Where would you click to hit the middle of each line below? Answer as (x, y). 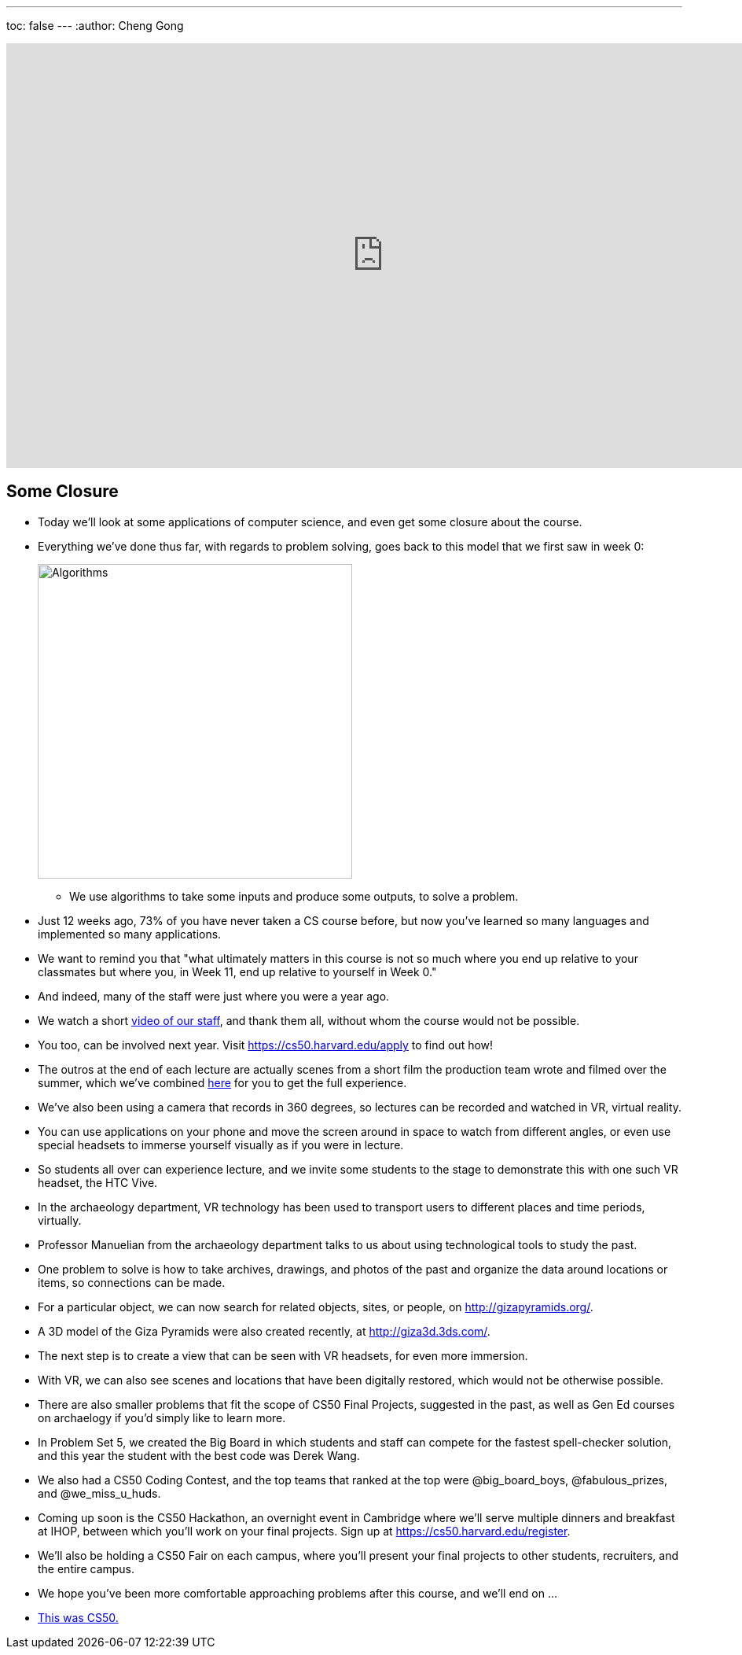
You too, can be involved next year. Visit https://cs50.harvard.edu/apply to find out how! (266, 1045)
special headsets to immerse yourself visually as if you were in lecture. (221, 1144)
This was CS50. (78, 1617)
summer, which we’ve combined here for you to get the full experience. (222, 1082)
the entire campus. (86, 1568)
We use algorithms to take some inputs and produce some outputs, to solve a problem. (294, 896)
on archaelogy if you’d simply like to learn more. (162, 1417)
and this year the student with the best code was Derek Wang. (199, 1455)
